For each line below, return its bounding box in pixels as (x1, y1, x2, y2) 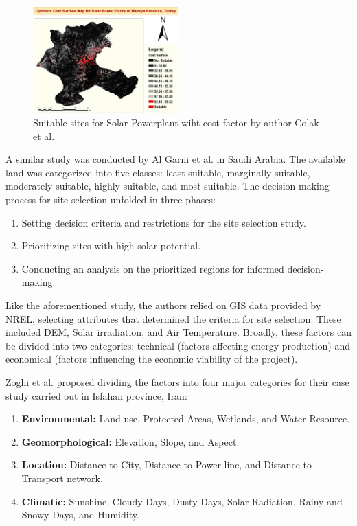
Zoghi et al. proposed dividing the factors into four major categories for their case (5, 374, 349, 389)
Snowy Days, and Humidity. (21, 507, 139, 522)
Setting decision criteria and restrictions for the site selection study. (21, 215, 306, 229)
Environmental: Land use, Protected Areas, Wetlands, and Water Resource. (21, 411, 350, 426)
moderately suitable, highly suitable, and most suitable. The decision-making (5, 179, 330, 193)
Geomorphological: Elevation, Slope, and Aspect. (21, 434, 240, 448)
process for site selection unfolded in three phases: (5, 192, 216, 207)
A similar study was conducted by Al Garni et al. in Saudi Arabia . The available (5, 152, 345, 166)
